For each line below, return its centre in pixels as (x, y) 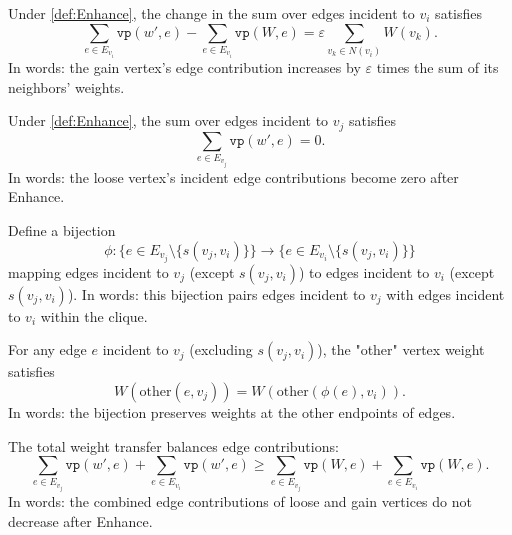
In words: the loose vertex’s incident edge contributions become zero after (233, 176)
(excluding (221, 349)
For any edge (47, 349)
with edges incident (445, 293)
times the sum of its (437, 66)
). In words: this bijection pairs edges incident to (216, 293)
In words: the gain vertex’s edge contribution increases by (184, 66)
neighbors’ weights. (66, 86)
